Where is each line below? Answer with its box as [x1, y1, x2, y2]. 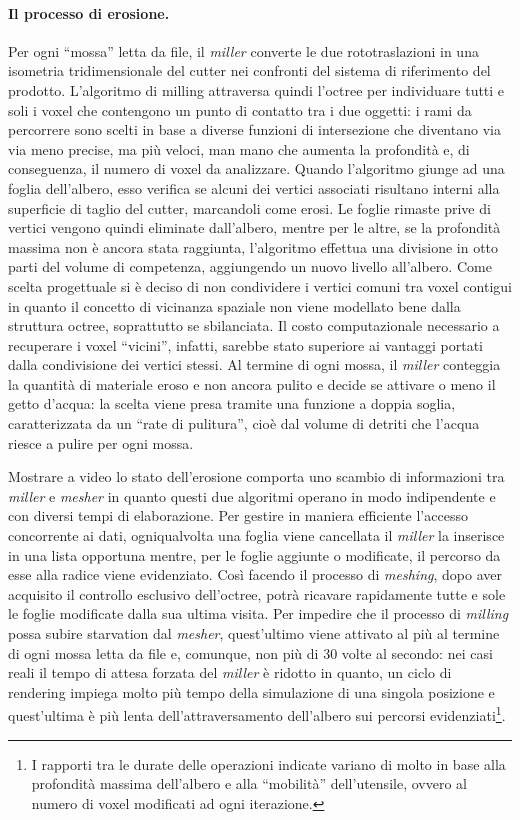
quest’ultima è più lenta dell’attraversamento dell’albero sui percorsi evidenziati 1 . [8, 702, 506, 726]
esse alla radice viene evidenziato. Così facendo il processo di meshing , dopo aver [8, 564, 502, 585]
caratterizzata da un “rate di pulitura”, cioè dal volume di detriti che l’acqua [8, 413, 480, 434]
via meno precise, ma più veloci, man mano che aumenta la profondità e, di [8, 138, 470, 159]
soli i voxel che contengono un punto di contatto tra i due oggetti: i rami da [8, 99, 472, 120]
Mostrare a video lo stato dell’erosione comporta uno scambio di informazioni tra [8, 466, 505, 487]
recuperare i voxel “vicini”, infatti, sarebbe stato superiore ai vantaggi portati [8, 334, 483, 355]
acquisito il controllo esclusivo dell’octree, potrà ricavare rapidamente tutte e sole [8, 583, 506, 604]
